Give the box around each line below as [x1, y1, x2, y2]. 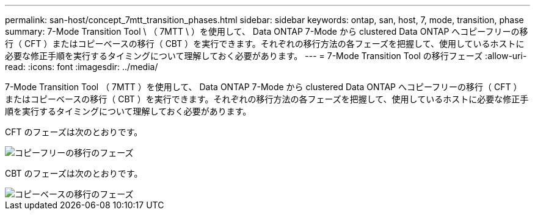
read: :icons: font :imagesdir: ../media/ [5, 62, 158, 72]
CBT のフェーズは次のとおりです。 [5, 168, 143, 178]
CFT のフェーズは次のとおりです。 [5, 127, 143, 137]
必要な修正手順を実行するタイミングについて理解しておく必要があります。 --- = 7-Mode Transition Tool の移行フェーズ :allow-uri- [5, 51, 527, 61]
